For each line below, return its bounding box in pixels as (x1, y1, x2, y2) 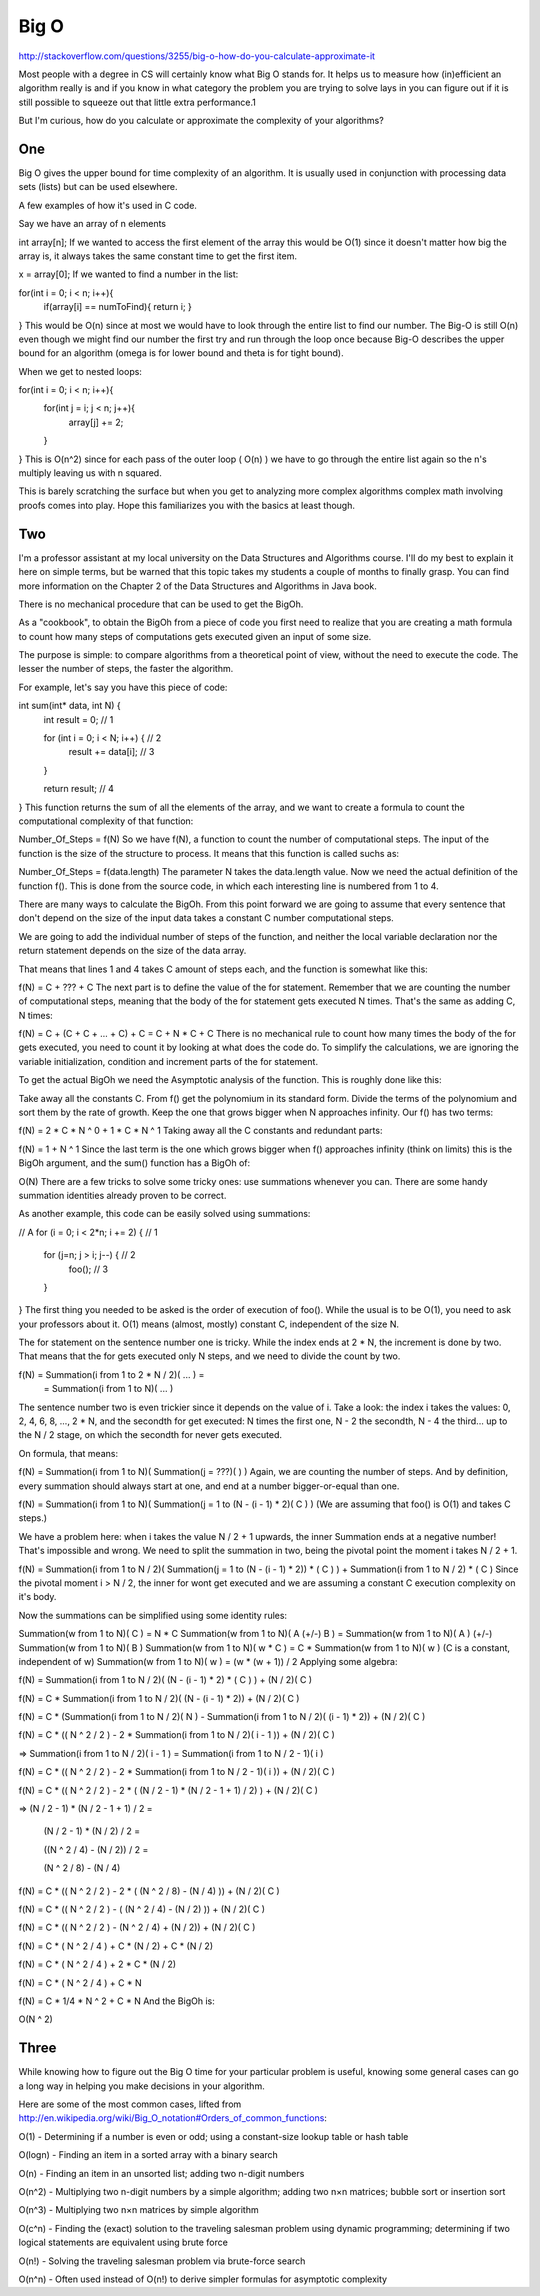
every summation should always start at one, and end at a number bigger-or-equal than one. (18, 1480, 400, 1492)
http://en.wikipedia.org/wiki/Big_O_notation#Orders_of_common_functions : (18, 2112, 327, 2124)
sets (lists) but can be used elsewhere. (18, 181, 179, 193)
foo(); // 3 (68, 1263, 109, 1275)
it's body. (18, 1591, 57, 1603)
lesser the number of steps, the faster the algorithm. (18, 663, 234, 675)
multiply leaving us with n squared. (18, 467, 162, 479)
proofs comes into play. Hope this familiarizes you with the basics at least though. (18, 499, 355, 511)
